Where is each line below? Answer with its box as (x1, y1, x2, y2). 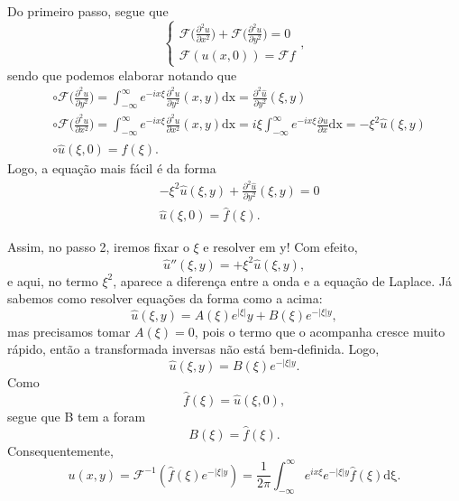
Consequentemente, (7, 441, 114, 459)
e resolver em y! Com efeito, (203, 237, 358, 256)
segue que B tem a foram (7, 406, 146, 425)
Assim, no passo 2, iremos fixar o (7, 237, 189, 256)
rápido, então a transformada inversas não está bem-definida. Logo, (7, 339, 380, 358)
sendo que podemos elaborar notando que (7, 65, 237, 84)
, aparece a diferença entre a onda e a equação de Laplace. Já (113, 271, 452, 290)
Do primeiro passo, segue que (7, 2, 169, 20)
